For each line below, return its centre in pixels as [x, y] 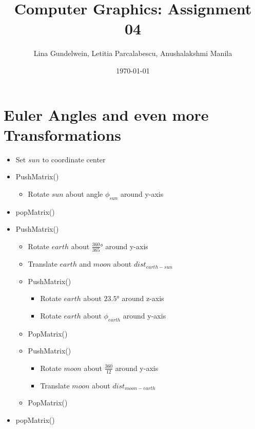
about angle [84, 193]
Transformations [63, 134]
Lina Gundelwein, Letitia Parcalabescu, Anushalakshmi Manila [133, 53]
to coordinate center [74, 159]
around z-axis [143, 298]
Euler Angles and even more [106, 114]
